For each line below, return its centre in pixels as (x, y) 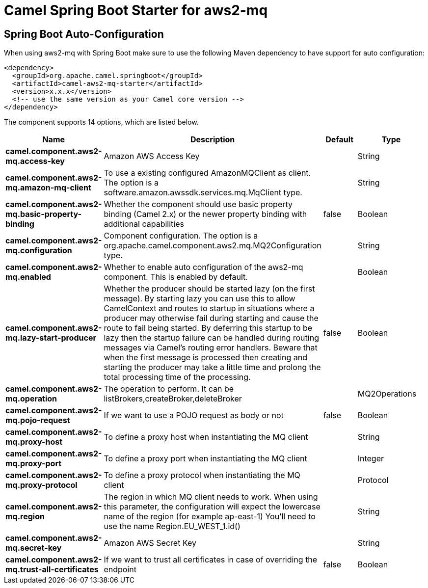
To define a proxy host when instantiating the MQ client (206, 437)
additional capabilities (144, 224)
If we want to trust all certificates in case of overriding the (211, 560)
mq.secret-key (34, 548)
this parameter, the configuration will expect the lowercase (212, 507)
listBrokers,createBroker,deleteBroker (173, 399)
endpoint (120, 570)
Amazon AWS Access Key (152, 156)
